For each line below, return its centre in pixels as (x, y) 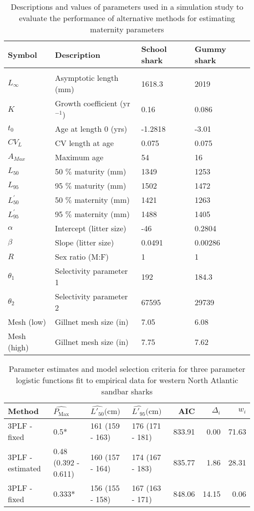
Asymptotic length (87, 78)
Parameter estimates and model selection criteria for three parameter (127, 369)
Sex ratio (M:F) (82, 256)
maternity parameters (127, 29)
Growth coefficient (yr (93, 103)
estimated (24, 468)
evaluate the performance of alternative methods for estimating (127, 18)
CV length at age (84, 143)
